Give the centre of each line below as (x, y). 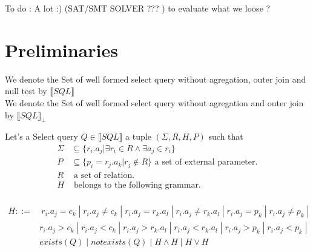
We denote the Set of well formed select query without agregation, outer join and (156, 79)
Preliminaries (61, 49)
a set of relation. (104, 176)
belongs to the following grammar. (137, 186)
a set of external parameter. (206, 162)
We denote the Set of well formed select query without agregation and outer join (154, 102)
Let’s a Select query (41, 136)
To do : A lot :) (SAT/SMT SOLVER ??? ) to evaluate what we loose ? (138, 8)
